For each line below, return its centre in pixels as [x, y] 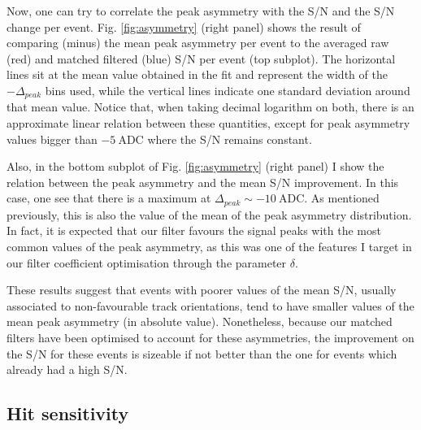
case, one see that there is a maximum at [109, 198]
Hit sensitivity [68, 413]
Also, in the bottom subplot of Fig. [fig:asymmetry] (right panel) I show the [195, 166]
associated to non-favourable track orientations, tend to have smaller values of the [210, 305]
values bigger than [52, 139]
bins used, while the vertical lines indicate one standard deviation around [228, 90]
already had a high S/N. [67, 369]
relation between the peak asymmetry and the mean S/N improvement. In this [203, 182]
